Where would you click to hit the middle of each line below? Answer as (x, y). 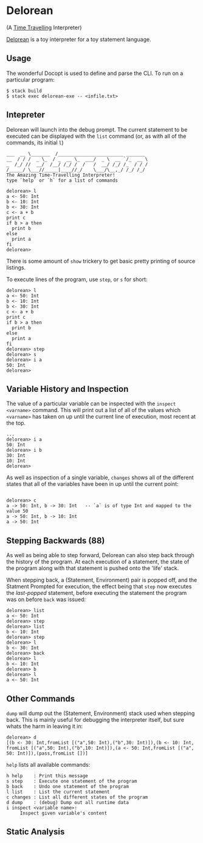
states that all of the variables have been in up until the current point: (92, 484)
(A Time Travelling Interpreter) (44, 27)
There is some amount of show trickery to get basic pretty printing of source (101, 261)
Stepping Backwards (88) (56, 540)
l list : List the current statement (58, 792)
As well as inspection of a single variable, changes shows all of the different (100, 478)
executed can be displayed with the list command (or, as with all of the (96, 136)
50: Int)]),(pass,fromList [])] (47, 753)
